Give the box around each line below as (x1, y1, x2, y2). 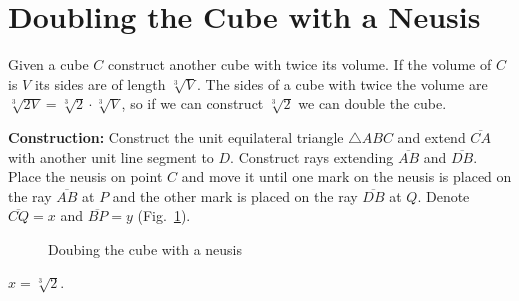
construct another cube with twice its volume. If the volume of (107, 54, 492, 75)
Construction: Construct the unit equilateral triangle (8, 126, 344, 147)
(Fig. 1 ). (137, 205, 191, 226)
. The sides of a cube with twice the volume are (196, 73, 488, 94)
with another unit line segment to (8, 146, 214, 167)
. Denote (417, 185, 470, 206)
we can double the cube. (298, 93, 447, 114)
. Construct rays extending (230, 146, 394, 167)
